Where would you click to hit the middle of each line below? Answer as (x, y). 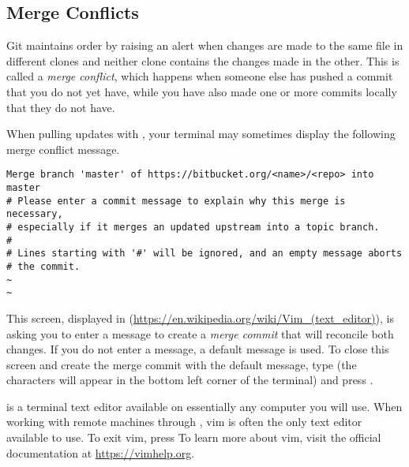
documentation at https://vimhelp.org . (101, 452)
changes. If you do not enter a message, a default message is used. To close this (198, 349)
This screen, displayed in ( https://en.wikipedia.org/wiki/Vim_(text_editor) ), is (200, 318)
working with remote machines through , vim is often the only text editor (184, 422)
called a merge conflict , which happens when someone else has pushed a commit (200, 76)
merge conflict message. (63, 149)
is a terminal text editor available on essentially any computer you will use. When (204, 406)
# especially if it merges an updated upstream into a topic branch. (193, 227)
